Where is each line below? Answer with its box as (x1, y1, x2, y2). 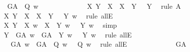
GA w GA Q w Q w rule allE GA (10, 39, 187, 49)
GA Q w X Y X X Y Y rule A (7, 1, 181, 11)
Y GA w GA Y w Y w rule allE (3, 29, 132, 39)
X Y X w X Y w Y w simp (3, 20, 117, 30)
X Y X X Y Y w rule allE (3, 10, 113, 20)
